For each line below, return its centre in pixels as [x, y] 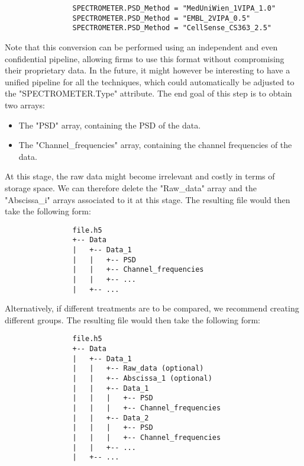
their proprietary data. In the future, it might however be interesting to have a [148, 70]
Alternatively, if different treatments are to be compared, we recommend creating [152, 308]
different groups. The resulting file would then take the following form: [132, 319]
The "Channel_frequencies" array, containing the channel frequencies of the [155, 145]
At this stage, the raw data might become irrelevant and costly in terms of [140, 176]
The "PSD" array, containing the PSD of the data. [110, 125]
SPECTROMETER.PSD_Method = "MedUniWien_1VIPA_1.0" [174, 8]
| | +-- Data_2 [111, 418]
